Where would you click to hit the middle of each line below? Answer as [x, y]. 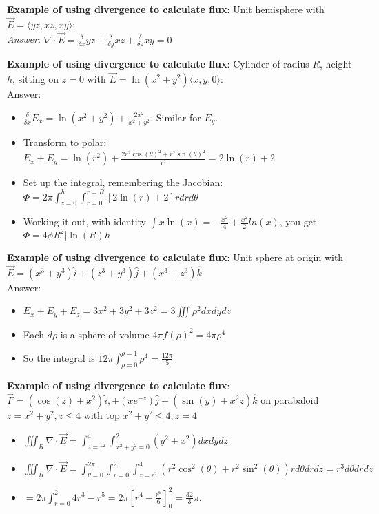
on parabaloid [290, 400]
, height [336, 64]
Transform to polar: [65, 142]
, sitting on [36, 79]
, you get [298, 222]
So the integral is [59, 357]
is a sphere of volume [105, 334]
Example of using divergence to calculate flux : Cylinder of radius [158, 64]
